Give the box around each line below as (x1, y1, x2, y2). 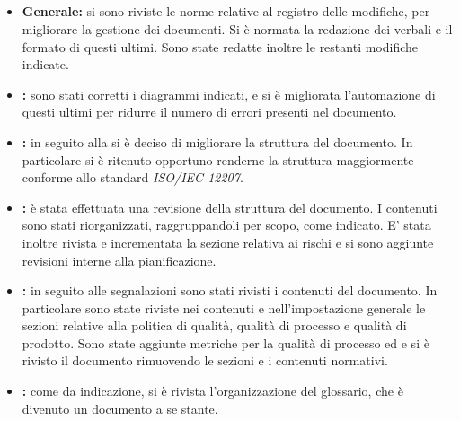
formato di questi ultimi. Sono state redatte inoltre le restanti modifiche (22, 37, 419, 56)
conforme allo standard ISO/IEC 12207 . (22, 168, 243, 187)
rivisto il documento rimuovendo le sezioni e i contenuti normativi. (22, 351, 388, 370)
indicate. (22, 55, 69, 74)
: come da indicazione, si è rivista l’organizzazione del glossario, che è (22, 382, 403, 400)
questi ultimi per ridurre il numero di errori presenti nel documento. (22, 102, 397, 121)
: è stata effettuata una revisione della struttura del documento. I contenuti (22, 197, 438, 216)
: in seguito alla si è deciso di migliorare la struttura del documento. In (22, 132, 413, 151)
